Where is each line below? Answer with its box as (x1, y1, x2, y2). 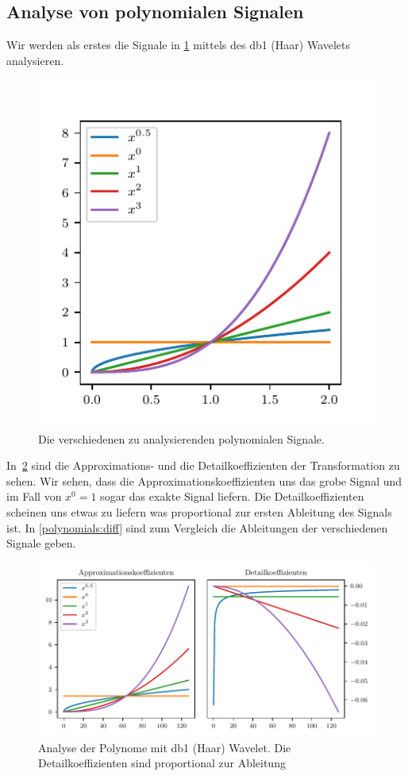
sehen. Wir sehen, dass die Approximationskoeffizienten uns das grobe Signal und (6, 472, 402, 489)
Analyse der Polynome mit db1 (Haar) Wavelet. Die (38, 739, 291, 755)
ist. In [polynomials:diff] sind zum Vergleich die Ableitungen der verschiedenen (6, 519, 388, 536)
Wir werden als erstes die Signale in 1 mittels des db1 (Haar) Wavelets (6, 36, 351, 53)
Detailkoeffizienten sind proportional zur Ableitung (38, 755, 286, 771)
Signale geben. (6, 535, 76, 551)
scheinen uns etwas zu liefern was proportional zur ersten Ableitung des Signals (6, 503, 392, 520)
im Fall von (6, 488, 62, 505)
